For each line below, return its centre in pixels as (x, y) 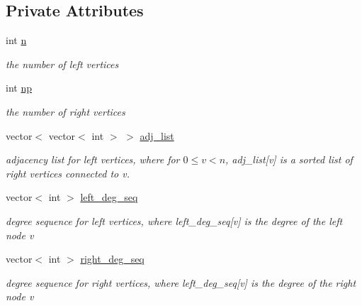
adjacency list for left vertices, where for (93, 159)
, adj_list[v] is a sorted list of (289, 159)
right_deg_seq (112, 259)
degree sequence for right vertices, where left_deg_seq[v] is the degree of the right (181, 282)
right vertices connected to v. (68, 173)
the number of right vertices (66, 111)
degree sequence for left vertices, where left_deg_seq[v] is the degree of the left (174, 220)
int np (19, 88)
